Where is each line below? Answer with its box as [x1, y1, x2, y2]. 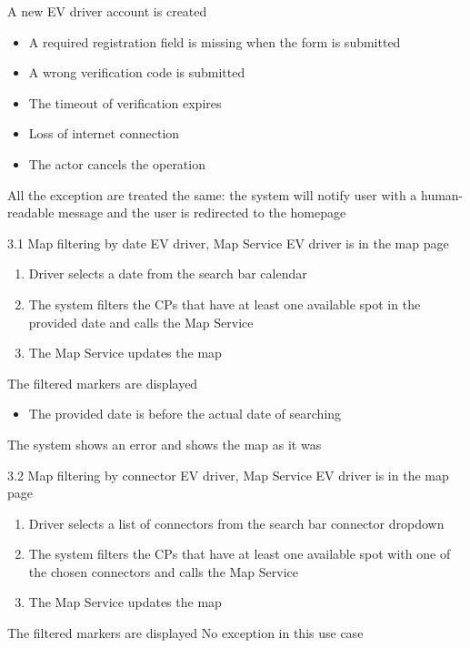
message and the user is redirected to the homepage [58, 203, 346, 222]
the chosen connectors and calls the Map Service [28, 562, 299, 581]
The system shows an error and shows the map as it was [7, 434, 322, 453]
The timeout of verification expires [28, 93, 222, 112]
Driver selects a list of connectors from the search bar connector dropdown [28, 513, 445, 532]
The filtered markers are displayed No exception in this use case [7, 623, 364, 643]
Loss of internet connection [28, 124, 180, 143]
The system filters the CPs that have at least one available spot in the [28, 294, 421, 313]
